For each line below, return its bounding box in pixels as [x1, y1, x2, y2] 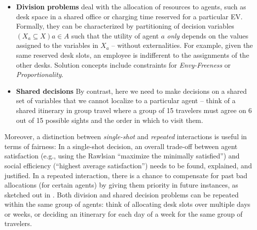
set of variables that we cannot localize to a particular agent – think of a [16, 95, 236, 106]
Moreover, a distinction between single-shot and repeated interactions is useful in [4, 131, 247, 142]
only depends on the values [167, 30, 249, 40]
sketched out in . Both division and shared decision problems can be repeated [4, 189, 239, 199]
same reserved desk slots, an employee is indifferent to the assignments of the [16, 49, 249, 60]
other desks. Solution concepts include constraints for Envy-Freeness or [16, 59, 231, 70]
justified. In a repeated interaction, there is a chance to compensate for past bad [4, 170, 248, 180]
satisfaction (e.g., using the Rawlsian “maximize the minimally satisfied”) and [4, 151, 240, 161]
